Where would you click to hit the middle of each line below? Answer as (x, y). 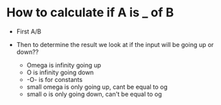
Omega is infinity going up (64, 65)
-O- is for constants (55, 79)
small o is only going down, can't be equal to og (94, 94)
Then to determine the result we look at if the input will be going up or (115, 44)
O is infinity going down (60, 72)
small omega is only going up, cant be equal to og (97, 87)
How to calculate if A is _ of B (90, 13)
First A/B (29, 31)
